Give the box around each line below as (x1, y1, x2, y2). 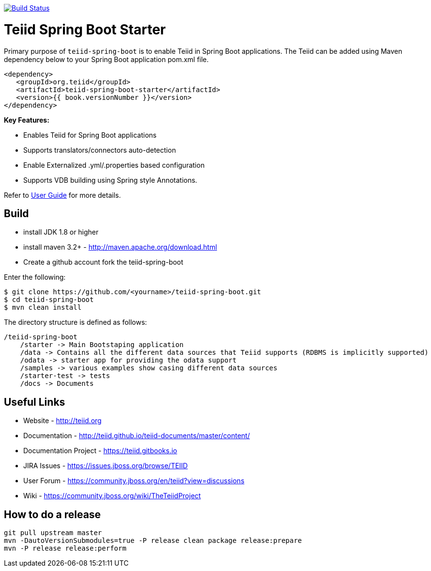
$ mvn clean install (4, 303, 82, 312)
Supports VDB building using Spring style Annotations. (23, 175, 198, 184)
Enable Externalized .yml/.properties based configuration (23, 160, 205, 169)
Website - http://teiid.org (23, 416, 102, 425)
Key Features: (4, 115, 49, 124)
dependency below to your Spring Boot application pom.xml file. (4, 55, 209, 63)
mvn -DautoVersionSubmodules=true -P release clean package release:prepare (4, 537, 302, 545)
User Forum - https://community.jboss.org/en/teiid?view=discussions (23, 476, 245, 485)
